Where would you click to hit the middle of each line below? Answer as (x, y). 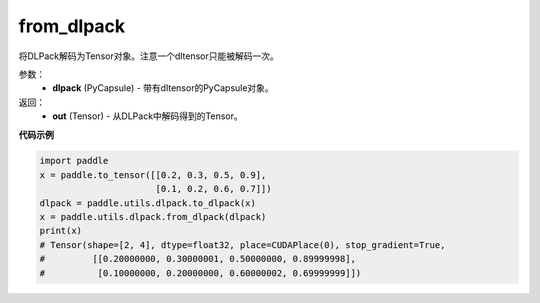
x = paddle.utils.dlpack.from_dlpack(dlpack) (153, 217)
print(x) (61, 231)
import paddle (74, 161)
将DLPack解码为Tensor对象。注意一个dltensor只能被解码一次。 (149, 56)
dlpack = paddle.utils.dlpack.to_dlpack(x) (148, 203)
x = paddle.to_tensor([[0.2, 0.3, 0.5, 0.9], (153, 174)
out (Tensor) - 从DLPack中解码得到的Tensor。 (148, 116)
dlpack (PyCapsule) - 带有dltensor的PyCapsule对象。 (163, 88)
